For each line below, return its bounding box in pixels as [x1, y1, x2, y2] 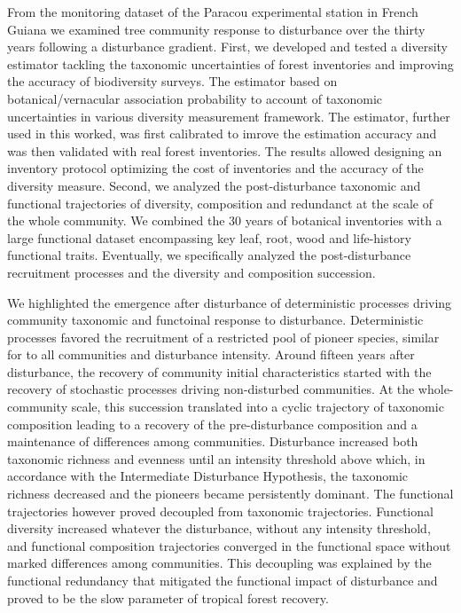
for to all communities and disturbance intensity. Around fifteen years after [7, 345, 415, 364]
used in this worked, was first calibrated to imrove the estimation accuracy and [7, 124, 437, 143]
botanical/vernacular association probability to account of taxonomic [7, 89, 383, 107]
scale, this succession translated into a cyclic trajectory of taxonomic [71, 397, 444, 416]
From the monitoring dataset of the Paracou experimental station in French [7, 3, 418, 20]
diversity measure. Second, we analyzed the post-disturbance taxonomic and [7, 176, 421, 194]
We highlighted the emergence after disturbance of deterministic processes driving [7, 293, 452, 311]
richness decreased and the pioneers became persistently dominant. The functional [7, 484, 454, 503]
